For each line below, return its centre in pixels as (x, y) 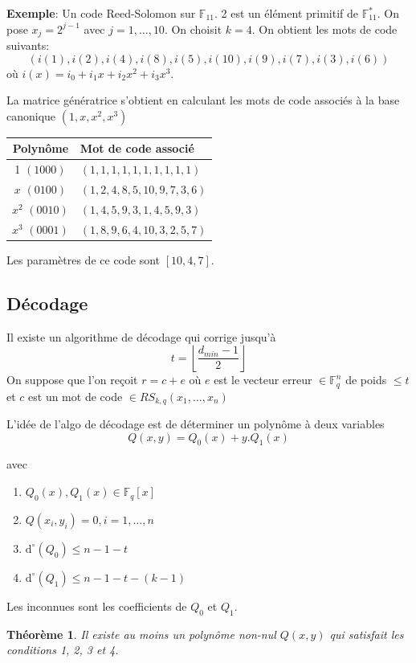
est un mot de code (75, 396)
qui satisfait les (367, 634)
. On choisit (193, 29)
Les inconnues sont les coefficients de (97, 606)
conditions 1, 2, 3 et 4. (63, 650)
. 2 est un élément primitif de (286, 13)
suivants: (28, 45)
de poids (366, 380)
